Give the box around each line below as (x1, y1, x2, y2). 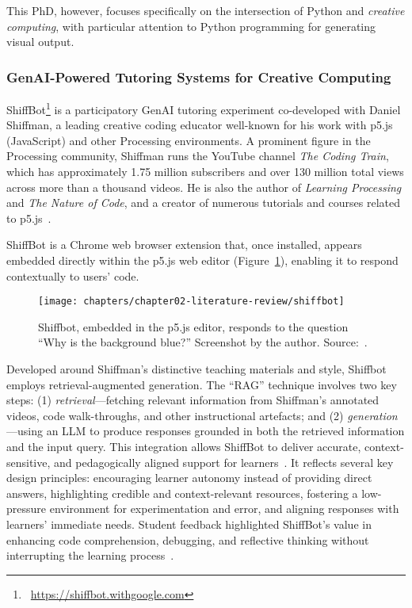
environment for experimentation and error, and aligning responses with (49, 500, 399, 517)
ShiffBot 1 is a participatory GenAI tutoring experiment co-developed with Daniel (6, 99, 401, 117)
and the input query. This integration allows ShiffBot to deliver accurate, (6, 438, 361, 454)
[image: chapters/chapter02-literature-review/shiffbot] (38, 296, 345, 308)
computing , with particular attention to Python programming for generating (6, 17, 376, 34)
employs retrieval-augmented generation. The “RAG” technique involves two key (6, 376, 397, 392)
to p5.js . (6, 209, 51, 226)
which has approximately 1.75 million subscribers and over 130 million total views (6, 163, 404, 180)
